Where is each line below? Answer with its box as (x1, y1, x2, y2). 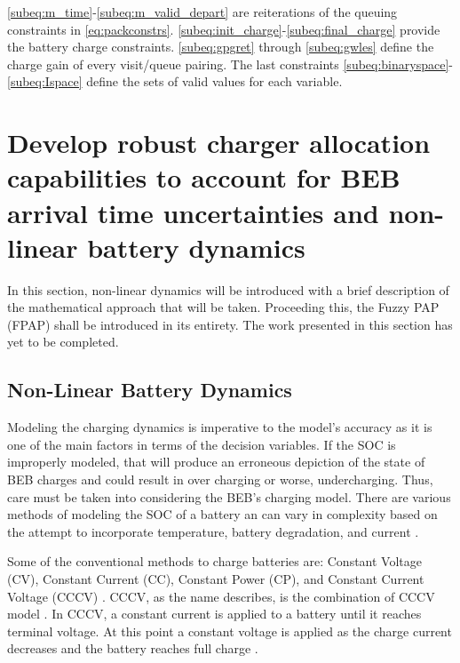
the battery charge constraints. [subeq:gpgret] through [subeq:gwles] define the (7, 37, 434, 56)
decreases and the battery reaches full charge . (7, 639, 258, 658)
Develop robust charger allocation (7, 124, 431, 161)
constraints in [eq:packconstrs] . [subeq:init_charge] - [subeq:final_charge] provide (7, 20, 440, 38)
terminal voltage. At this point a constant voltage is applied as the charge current (7, 621, 452, 640)
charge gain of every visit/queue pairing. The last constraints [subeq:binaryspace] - (7, 54, 453, 73)
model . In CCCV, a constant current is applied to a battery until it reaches (7, 604, 422, 623)
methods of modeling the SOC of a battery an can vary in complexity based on (7, 505, 438, 523)
